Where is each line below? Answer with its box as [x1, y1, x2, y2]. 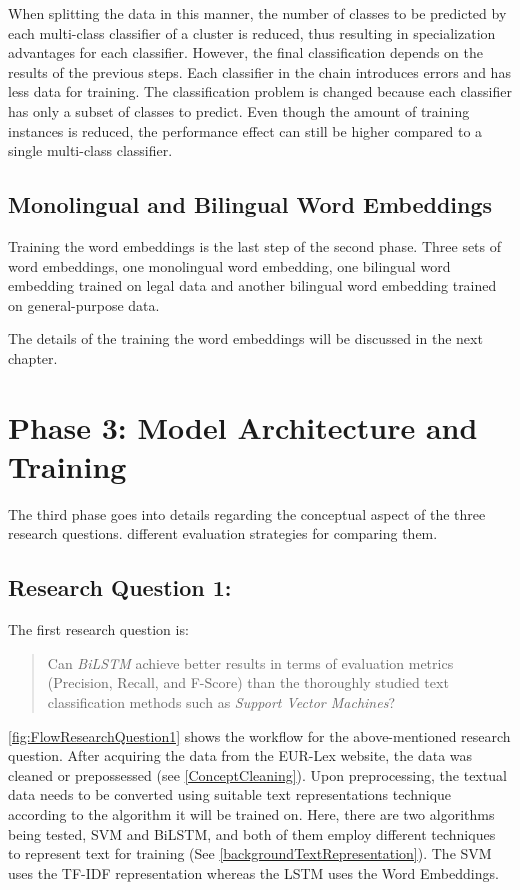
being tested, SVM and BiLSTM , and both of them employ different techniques [8, 823, 496, 844]
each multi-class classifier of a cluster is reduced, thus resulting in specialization [8, 22, 496, 43]
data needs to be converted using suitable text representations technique [8, 784, 452, 805]
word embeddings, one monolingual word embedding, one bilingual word [8, 255, 451, 276]
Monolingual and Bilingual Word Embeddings [8, 189, 493, 220]
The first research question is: [8, 619, 189, 640]
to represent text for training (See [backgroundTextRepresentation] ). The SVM [8, 843, 492, 864]
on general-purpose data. [8, 294, 160, 315]
